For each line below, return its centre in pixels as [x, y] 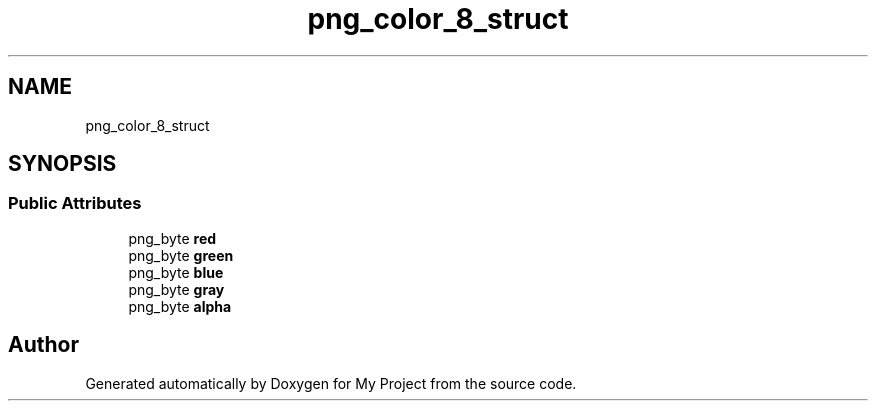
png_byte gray [176, 289]
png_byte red [172, 238]
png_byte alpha [180, 306]
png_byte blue [176, 272]
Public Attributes [75, 203]
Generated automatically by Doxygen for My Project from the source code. [331, 383]
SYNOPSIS [62, 164]
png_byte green [181, 255]
